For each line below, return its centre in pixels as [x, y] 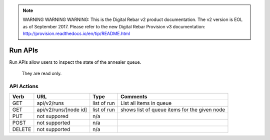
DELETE [22, 129]
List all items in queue [146, 103]
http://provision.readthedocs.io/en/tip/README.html [76, 34]
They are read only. [42, 73]
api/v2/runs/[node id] [62, 110]
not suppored [52, 116]
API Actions [24, 86]
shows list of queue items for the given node [173, 110]
